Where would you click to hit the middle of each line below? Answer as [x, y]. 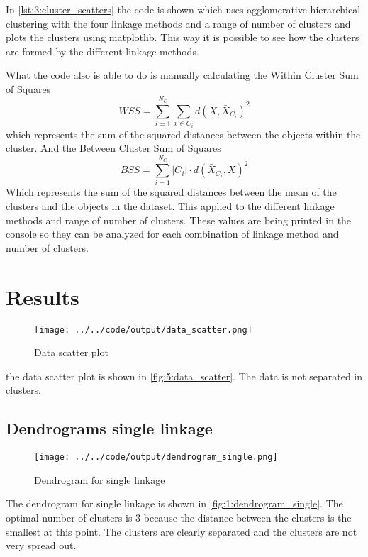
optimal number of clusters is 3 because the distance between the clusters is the [179, 518]
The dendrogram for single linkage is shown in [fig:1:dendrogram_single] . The [174, 503]
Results [43, 296]
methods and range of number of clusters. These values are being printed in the [179, 220]
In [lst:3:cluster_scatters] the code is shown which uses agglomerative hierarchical [183, 9]
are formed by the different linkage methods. [102, 51]
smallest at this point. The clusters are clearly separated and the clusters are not [182, 531]
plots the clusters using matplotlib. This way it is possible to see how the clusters [183, 37]
